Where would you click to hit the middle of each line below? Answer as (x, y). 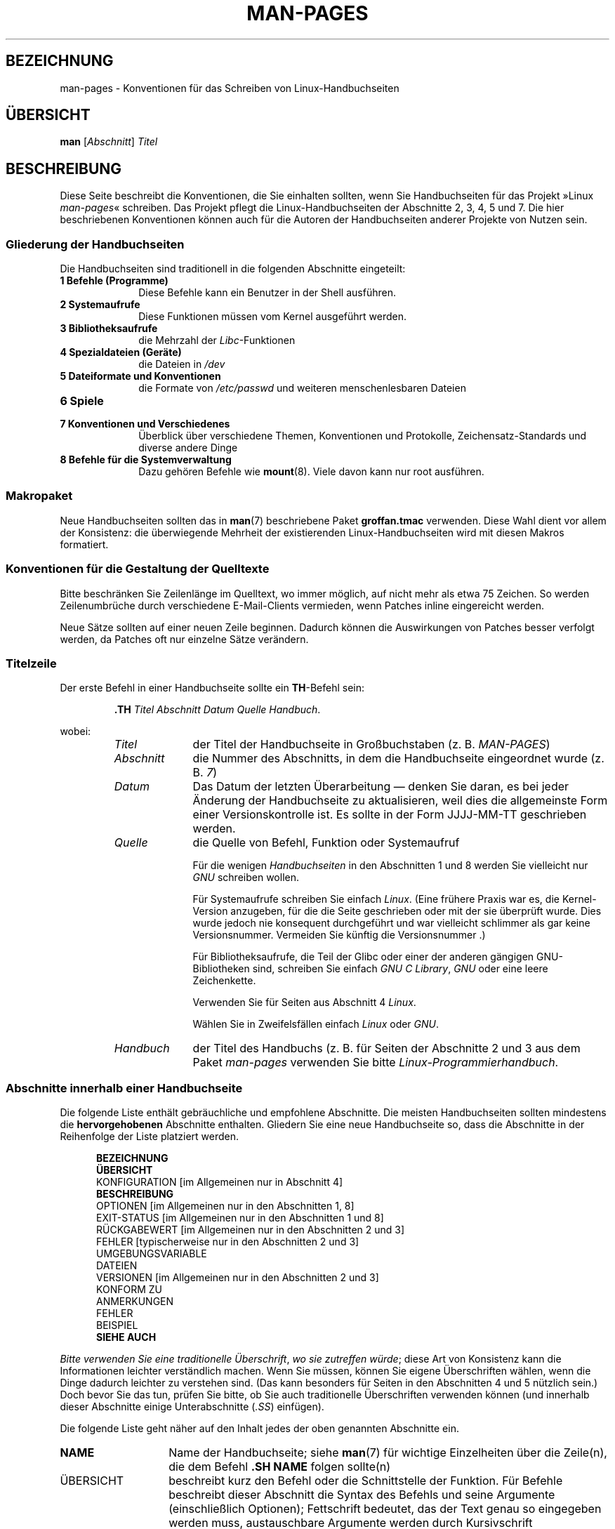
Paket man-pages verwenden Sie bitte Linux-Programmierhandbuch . (376, 1063)
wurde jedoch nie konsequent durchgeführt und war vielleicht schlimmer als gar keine (391, 923)
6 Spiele (82, 401)
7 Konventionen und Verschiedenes (145, 424)
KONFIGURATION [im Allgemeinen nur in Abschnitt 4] (220, 1182)
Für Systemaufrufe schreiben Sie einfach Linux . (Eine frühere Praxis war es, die (376, 899)
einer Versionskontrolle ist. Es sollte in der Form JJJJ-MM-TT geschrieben (390, 815)
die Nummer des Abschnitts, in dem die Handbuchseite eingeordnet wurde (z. (398, 759)
